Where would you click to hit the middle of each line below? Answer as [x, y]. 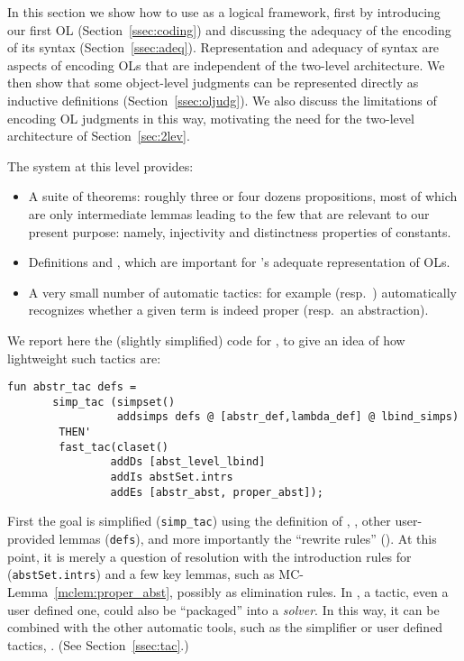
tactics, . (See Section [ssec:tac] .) [98, 644]
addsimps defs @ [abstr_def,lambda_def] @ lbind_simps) [288, 417]
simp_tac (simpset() [114, 402]
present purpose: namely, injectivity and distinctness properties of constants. [240, 231]
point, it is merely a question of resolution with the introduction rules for [209, 556]
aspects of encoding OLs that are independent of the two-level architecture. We [226, 64]
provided [31, 538]
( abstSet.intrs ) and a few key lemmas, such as [141, 574]
